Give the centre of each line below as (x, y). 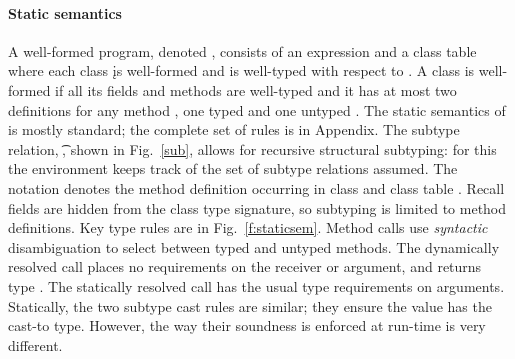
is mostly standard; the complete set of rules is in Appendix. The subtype (234, 129)
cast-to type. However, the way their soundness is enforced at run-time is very (247, 325)
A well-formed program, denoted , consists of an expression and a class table (242, 50)
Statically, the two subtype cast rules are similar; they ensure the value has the (250, 305)
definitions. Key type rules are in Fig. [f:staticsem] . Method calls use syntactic (248, 227)
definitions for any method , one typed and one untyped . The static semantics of (257, 109)
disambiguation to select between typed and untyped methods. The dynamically (254, 246)
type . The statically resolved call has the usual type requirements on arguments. (256, 285)
